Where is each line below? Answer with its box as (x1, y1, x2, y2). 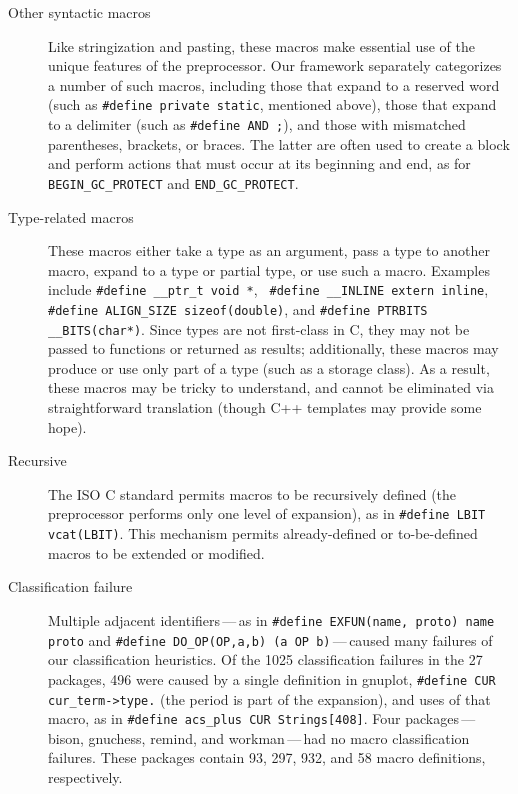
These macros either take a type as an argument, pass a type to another (48, 240, 490, 261)
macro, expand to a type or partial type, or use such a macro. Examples (48, 259, 490, 280)
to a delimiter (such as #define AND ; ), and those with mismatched (48, 114, 466, 135)
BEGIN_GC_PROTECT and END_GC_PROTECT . (48, 172, 299, 193)
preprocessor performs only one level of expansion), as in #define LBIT (48, 503, 486, 524)
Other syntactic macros (8, 2, 151, 22)
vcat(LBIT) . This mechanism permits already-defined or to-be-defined (48, 523, 478, 544)
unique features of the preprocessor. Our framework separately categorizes (48, 55, 502, 76)
